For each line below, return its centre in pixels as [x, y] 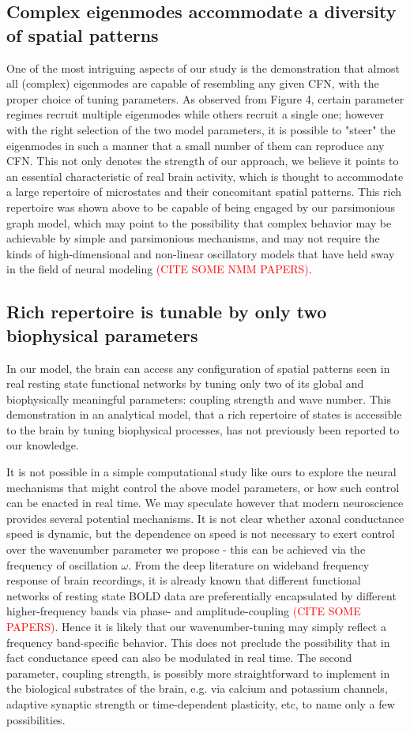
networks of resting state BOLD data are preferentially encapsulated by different [201, 595]
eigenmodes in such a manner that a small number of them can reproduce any [196, 145]
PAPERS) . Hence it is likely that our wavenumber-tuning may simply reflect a [196, 626]
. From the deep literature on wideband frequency [249, 564]
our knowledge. [43, 445]
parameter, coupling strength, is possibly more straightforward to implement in [198, 673]
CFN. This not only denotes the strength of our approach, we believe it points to [203, 161]
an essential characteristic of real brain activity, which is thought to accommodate [205, 176]
